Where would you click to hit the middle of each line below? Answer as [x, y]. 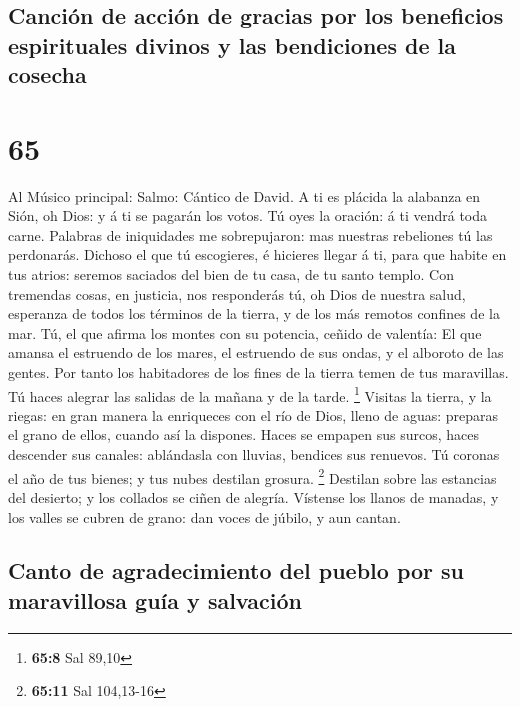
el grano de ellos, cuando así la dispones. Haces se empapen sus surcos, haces [244, 434]
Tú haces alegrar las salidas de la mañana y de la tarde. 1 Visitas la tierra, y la [250, 394]
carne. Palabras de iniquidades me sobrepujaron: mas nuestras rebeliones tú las [250, 234]
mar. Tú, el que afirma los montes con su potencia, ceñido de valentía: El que [245, 332]
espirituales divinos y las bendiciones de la [232, 44]
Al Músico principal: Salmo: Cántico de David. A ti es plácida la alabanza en [244, 195]
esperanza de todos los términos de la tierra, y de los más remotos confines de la [254, 313]
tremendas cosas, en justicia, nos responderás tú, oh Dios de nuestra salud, [237, 293]
